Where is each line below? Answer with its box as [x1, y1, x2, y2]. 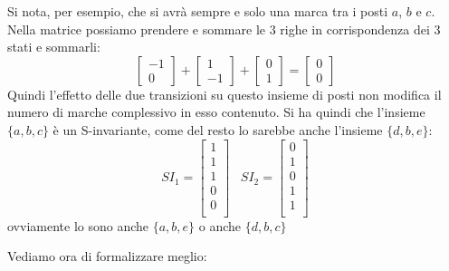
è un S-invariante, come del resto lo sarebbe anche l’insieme [53, 120, 383, 139]
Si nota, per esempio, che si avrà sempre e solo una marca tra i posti [7, 2, 388, 20]
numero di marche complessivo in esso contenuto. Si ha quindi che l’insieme [7, 102, 425, 121]
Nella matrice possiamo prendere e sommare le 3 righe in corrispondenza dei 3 [7, 19, 441, 38]
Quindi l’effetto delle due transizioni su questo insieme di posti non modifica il [7, 84, 442, 103]
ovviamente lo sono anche [7, 216, 149, 235]
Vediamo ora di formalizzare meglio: [7, 247, 207, 266]
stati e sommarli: [7, 37, 100, 56]
